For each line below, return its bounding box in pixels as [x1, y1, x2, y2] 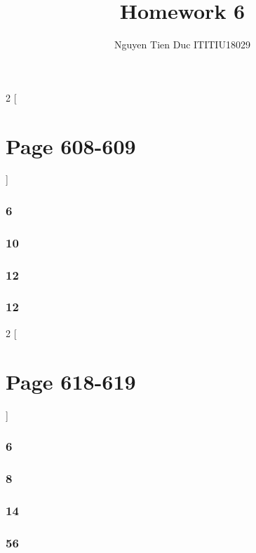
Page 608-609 [6, 131, 136, 160]
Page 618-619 [6, 367, 136, 395]
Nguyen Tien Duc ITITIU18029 [114, 37, 250, 52]
